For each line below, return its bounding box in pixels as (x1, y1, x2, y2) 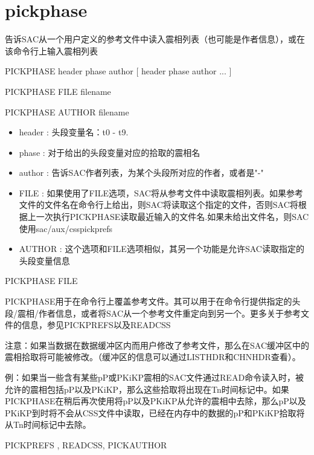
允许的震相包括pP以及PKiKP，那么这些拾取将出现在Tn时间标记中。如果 (5, 382, 289, 395)
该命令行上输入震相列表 (5, 44, 98, 57)
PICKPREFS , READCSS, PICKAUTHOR (5, 438, 167, 451)
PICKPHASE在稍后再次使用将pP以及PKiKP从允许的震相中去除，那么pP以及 (5, 395, 306, 407)
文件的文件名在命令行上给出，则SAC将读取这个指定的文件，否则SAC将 (19, 198, 298, 211)
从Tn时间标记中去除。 (5, 418, 91, 431)
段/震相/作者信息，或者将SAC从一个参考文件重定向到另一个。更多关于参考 (5, 306, 301, 319)
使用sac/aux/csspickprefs (19, 222, 113, 234)
